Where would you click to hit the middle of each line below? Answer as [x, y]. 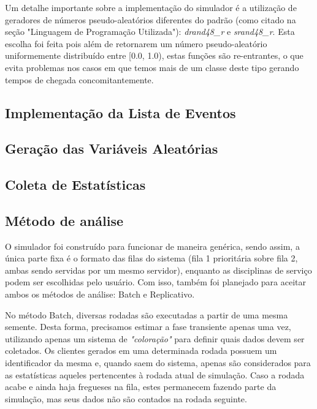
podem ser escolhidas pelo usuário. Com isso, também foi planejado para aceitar [155, 282]
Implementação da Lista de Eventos [120, 112]
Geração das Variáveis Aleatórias [112, 148]
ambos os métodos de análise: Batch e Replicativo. [100, 294]
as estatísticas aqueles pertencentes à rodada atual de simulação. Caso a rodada [155, 374]
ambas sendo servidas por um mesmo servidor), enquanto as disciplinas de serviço [158, 270]
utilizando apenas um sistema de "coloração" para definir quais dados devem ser [155, 338]
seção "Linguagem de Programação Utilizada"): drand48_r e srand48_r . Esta [150, 32]
